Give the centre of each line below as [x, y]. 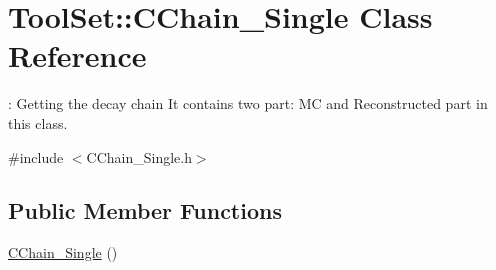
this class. [38, 122]
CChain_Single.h [139, 156]
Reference [77, 55]
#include [36, 156]
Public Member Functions [145, 210]
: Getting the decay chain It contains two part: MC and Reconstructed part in [248, 103]
